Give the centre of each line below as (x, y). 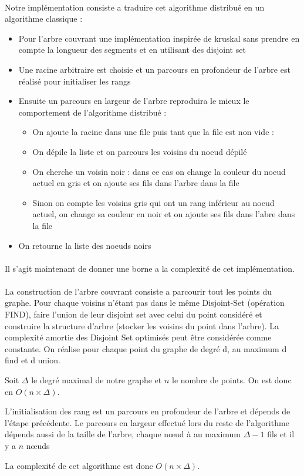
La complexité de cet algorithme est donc (79, 465)
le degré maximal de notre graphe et (97, 380)
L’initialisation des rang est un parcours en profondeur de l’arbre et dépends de (148, 411)
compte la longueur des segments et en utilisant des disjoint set (132, 50)
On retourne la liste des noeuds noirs (85, 245)
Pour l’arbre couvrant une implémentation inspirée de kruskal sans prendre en (159, 38)
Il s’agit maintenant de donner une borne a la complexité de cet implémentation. (150, 268)
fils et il (281, 434)
